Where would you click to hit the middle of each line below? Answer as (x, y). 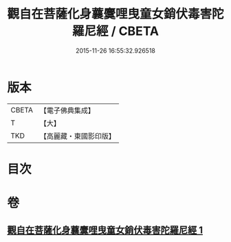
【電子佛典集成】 (67, 110)
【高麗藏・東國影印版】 (77, 136)
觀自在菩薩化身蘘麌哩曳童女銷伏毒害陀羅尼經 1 (105, 230)
